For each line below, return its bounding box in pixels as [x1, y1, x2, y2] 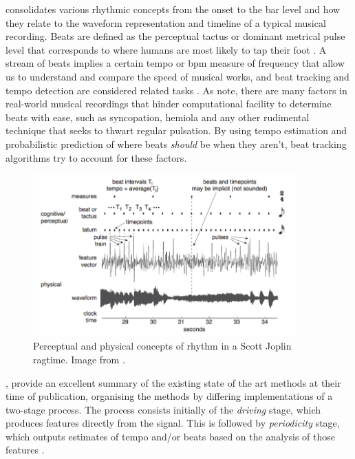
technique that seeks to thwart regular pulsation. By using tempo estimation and [6, 123, 347, 138]
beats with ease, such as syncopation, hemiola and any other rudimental [6, 109, 310, 124]
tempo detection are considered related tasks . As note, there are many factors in [6, 83, 347, 97]
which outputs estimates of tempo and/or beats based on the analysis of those [6, 429, 335, 443]
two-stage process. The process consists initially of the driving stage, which [6, 402, 321, 416]
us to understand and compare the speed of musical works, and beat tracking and [6, 69, 349, 83]
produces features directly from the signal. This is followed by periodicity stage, [6, 416, 340, 430]
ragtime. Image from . [33, 352, 125, 366]
